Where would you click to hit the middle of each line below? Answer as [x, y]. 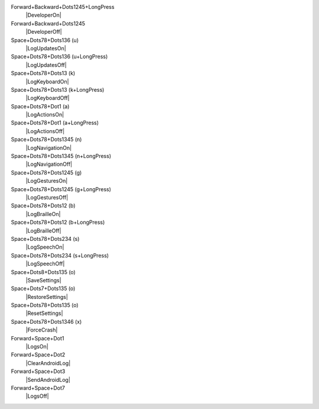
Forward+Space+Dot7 [38, 388]
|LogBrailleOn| [43, 214]
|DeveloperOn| [43, 15]
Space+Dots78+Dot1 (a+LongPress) [55, 123]
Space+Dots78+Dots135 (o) [45, 305]
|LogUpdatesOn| [46, 48]
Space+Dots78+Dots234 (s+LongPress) [60, 255]
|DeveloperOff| [44, 32]
